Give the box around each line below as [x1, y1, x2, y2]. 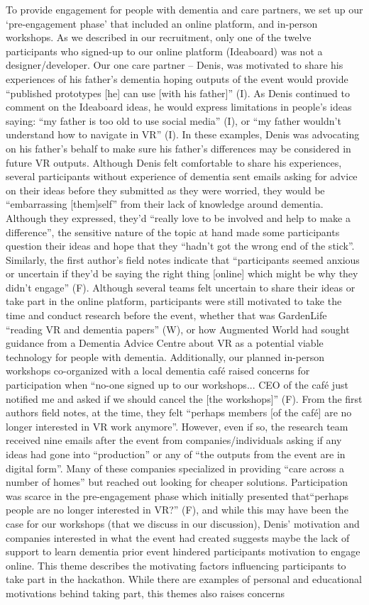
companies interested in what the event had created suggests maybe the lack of [6, 530, 350, 545]
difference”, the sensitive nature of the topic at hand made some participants [6, 224, 340, 239]
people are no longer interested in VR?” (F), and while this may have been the [6, 502, 348, 517]
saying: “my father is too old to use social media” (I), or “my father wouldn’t [6, 113, 341, 128]
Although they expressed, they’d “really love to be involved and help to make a [6, 210, 351, 225]
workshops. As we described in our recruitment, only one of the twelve [6, 30, 312, 45]
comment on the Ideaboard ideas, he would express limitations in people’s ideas [6, 99, 352, 114]
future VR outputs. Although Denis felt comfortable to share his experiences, [6, 155, 342, 170]
